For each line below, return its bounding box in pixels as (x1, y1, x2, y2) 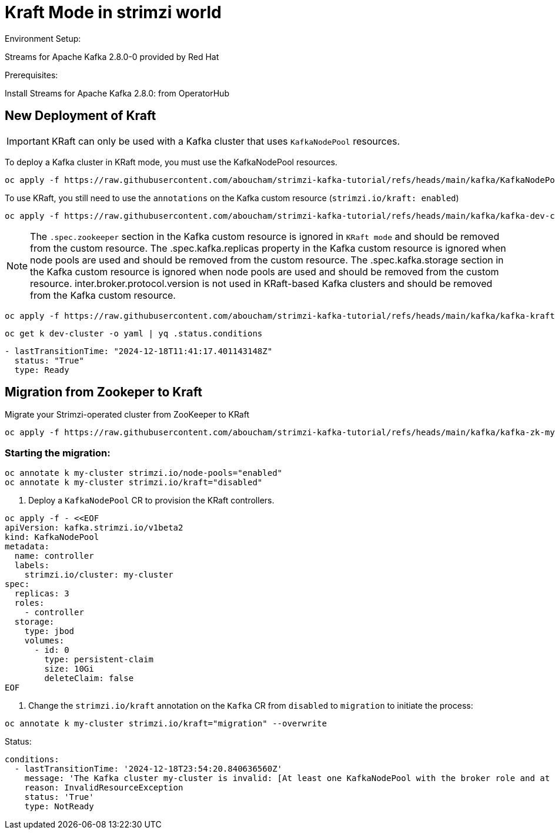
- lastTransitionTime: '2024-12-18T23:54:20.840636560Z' (14, 764, 283, 774)
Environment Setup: (5, 33, 81, 44)
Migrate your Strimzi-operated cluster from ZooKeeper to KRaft (5, 409, 250, 420)
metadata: (5, 542, 49, 552)
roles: (14, 598, 45, 608)
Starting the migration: (5, 446, 111, 459)
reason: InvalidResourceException (24, 783, 183, 793)
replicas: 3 (14, 589, 69, 599)
